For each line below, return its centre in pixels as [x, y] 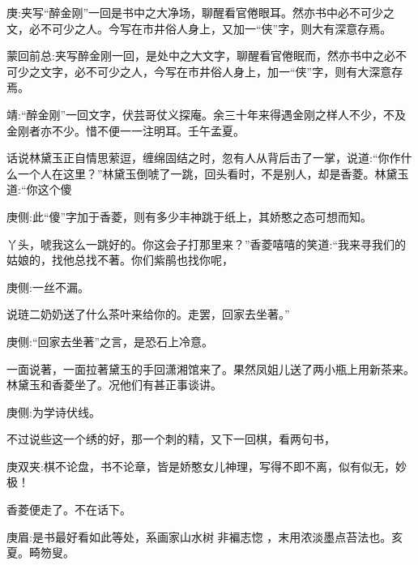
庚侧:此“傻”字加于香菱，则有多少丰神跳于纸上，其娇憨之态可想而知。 [190, 216]
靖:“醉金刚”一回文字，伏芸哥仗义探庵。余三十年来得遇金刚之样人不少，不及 [207, 114]
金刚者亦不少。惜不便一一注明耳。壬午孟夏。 [126, 130]
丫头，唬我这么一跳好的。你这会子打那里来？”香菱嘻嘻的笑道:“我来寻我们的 [207, 244]
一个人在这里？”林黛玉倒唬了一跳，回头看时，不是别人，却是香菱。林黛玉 [213, 173]
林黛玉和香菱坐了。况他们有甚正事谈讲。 [114, 385]
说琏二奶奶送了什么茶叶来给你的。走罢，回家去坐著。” [148, 314]
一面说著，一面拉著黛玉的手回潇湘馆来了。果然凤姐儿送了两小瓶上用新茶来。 [211, 368]
